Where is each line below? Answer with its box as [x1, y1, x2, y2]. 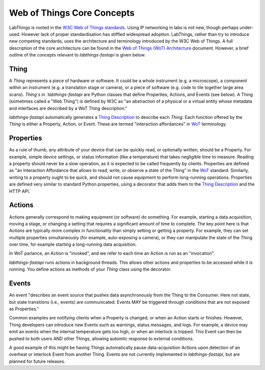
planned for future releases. [9, 358, 66, 364]
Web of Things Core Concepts [9, 7, 135, 18]
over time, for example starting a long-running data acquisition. [9, 241, 137, 248]
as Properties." [9, 306, 39, 312]
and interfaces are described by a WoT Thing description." [9, 105, 128, 111]
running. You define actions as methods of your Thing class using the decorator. [9, 266, 172, 272]
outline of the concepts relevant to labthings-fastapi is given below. [9, 52, 146, 58]
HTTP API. [9, 188, 30, 194]
